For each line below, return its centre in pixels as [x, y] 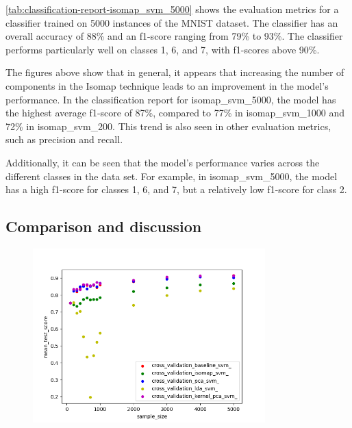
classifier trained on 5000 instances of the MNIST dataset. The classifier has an [172, 22]
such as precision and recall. [64, 139]
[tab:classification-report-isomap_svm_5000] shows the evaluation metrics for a [172, 9]
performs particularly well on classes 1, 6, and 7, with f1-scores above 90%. [163, 49]
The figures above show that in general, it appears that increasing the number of [175, 72]
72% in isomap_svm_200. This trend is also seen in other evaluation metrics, [168, 126]
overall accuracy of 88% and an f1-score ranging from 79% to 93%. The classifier [174, 36]
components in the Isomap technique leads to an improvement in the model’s [167, 85]
